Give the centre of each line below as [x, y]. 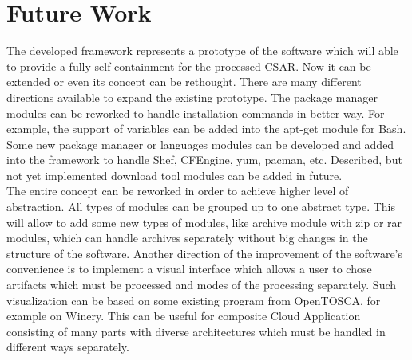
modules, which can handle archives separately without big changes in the [187, 238]
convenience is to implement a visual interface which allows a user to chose [189, 269]
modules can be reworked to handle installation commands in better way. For [196, 113]
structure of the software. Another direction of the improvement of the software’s [205, 253]
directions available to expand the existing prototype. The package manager [192, 97]
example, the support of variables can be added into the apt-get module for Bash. [206, 129]
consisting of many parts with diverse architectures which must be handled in [196, 331]
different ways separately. [68, 347]
